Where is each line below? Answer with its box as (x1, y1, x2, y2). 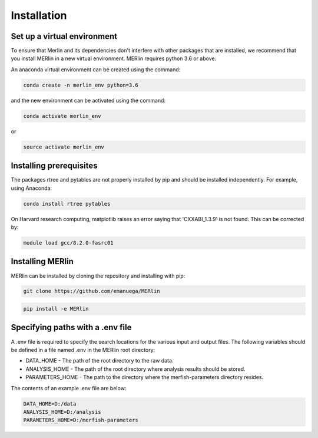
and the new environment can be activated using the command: (11, 97, 166, 104)
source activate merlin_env (23, 143, 104, 150)
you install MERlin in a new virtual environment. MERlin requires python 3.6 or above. (11, 55, 217, 62)
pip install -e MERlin (23, 305, 89, 312)
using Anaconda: (11, 185, 52, 192)
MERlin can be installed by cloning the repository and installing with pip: (11, 272, 185, 279)
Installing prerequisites (11, 161, 98, 171)
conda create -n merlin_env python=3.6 (23, 81, 138, 88)
